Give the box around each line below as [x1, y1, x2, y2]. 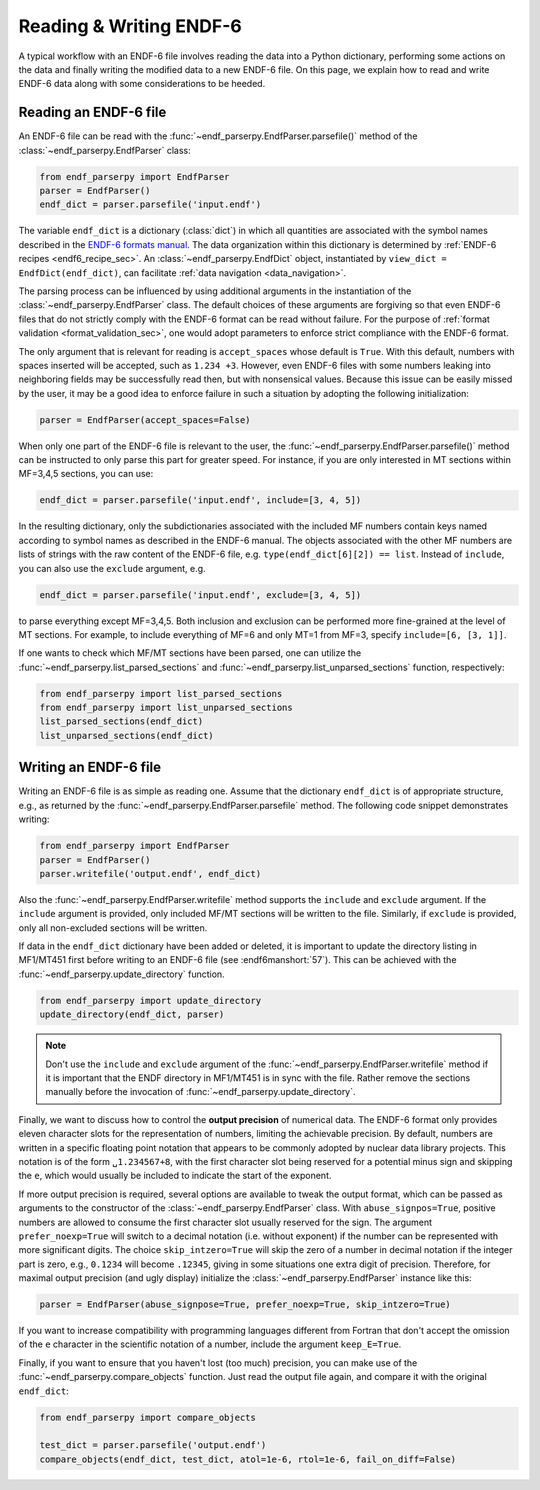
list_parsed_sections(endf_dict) [39, 716, 204, 727]
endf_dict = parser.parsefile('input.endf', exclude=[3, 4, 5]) [39, 589, 362, 600]
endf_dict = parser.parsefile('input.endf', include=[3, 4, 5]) [39, 495, 362, 506]
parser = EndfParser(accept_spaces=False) [39, 414, 251, 425]
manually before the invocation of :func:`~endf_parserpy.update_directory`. [45, 1086, 356, 1098]
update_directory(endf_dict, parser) [39, 1009, 225, 1020]
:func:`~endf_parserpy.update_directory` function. [18, 968, 225, 980]
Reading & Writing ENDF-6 [18, 15, 242, 37]
